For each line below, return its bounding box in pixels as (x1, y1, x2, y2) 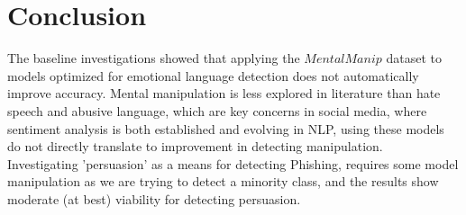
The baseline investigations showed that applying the (7, 49, 300, 67)
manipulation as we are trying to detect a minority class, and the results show (7, 172, 439, 191)
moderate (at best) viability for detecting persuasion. (7, 189, 301, 208)
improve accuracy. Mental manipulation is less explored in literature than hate (7, 84, 441, 103)
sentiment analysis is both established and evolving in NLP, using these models (7, 119, 444, 138)
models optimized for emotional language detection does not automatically (7, 66, 419, 85)
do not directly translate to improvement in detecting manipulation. (7, 137, 383, 156)
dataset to (386, 49, 442, 67)
